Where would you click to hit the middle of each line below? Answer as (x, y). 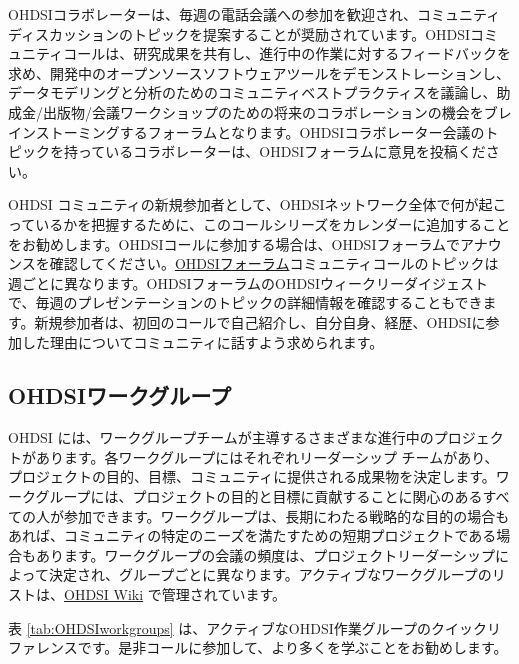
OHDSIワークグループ (120, 395)
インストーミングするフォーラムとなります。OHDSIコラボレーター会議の (246, 131)
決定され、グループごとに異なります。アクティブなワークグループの (270, 574)
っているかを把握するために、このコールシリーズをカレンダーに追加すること (259, 223)
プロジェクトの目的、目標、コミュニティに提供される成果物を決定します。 (252, 476)
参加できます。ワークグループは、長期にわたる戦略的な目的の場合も (286, 515)
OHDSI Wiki (104, 594)
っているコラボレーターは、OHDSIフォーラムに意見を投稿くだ (281, 151)
